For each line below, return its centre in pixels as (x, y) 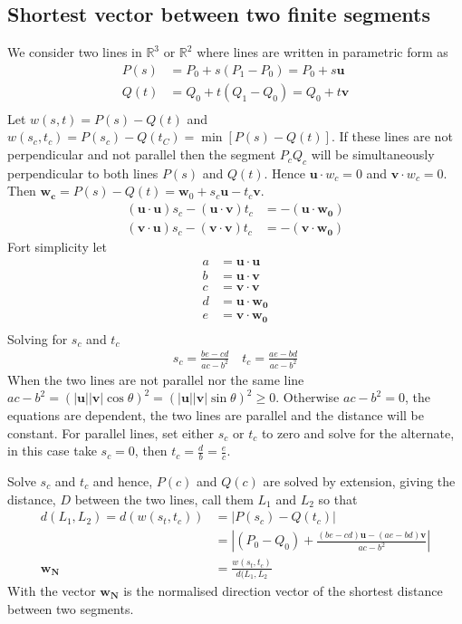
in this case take (52, 451)
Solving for (38, 338)
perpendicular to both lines (83, 173)
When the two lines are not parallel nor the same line (156, 379)
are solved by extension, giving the (359, 481)
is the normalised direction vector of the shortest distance (283, 590)
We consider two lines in (75, 52)
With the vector (52, 590)
